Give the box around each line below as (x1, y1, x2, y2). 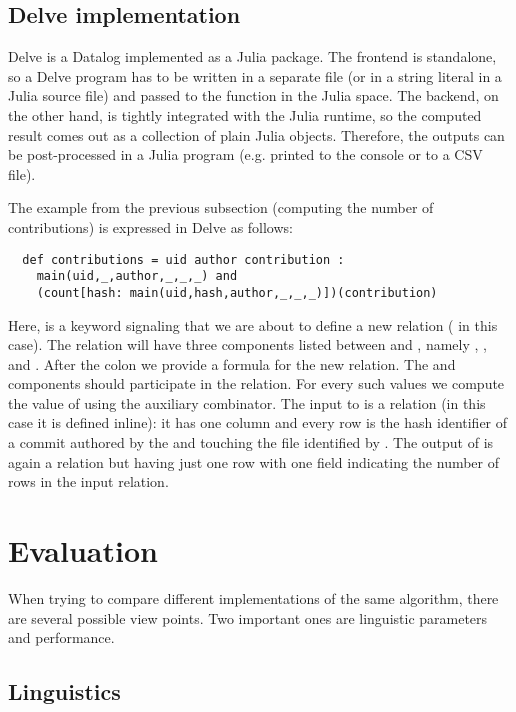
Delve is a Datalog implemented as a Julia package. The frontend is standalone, (8, 46, 497, 67)
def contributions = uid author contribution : (22, 252, 345, 267)
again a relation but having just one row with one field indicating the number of (8, 451, 500, 472)
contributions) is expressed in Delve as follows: (8, 216, 293, 237)
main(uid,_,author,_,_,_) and (36, 269, 238, 284)
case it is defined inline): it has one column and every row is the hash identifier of (8, 412, 508, 433)
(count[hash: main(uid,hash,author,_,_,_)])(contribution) (36, 285, 438, 300)
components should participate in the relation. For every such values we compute (8, 373, 505, 394)
